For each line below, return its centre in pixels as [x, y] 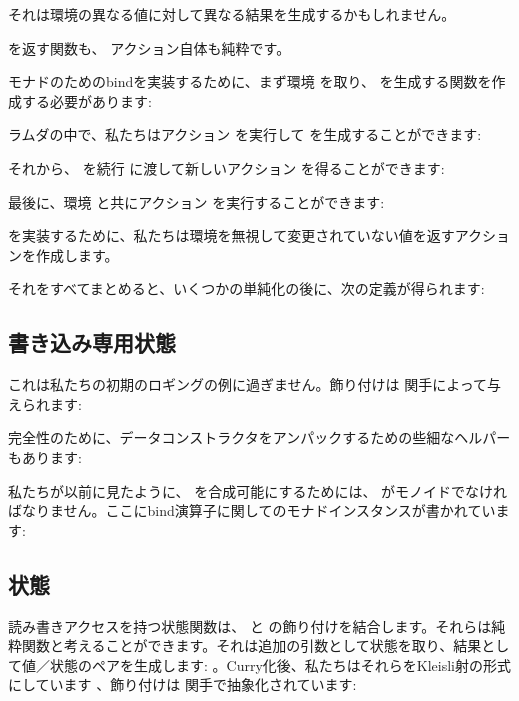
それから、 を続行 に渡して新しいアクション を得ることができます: [226, 167]
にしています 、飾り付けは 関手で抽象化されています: [182, 684]
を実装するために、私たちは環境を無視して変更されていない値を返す [231, 235]
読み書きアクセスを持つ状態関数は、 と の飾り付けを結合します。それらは [250, 625]
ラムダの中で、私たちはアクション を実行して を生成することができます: [245, 134]
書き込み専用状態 [92, 342]
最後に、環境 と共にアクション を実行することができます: [196, 201]
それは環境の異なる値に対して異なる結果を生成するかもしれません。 [232, 14]
